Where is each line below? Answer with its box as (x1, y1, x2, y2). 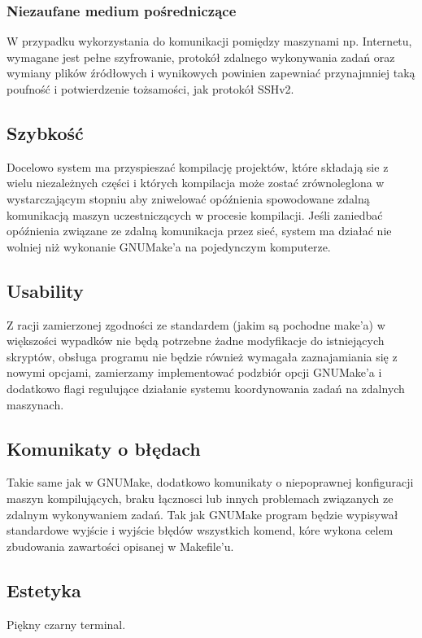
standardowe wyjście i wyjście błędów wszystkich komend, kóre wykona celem (7, 522, 394, 539)
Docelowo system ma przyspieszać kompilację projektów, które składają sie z (7, 158, 389, 175)
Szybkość (7, 120, 84, 145)
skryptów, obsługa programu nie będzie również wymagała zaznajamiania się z (7, 347, 398, 365)
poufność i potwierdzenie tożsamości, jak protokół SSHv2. (7, 81, 294, 97)
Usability (7, 277, 84, 303)
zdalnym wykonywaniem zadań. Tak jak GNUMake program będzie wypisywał (7, 505, 398, 522)
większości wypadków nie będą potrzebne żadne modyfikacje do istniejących (7, 332, 385, 349)
